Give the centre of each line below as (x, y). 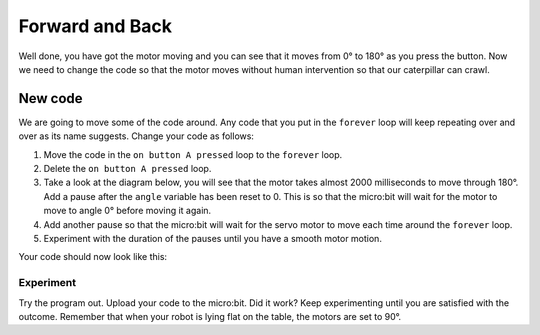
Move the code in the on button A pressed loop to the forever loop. (193, 154)
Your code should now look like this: (93, 257)
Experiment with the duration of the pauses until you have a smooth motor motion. (212, 238)
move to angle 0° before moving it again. (127, 211)
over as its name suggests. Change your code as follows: (136, 136)
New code (51, 98)
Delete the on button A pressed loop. (127, 169)
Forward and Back (95, 26)
